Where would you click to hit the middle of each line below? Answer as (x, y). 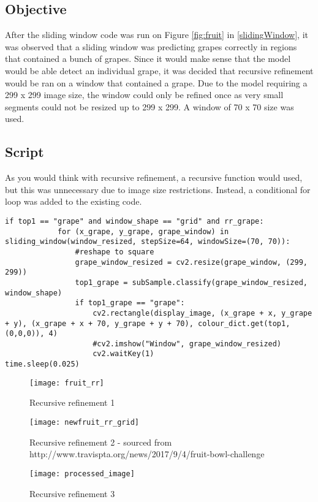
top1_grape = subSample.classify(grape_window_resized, (191, 282)
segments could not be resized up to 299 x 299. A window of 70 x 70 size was (150, 106)
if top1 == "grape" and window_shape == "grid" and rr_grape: (134, 221)
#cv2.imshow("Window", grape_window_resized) (187, 344)
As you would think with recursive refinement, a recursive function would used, (154, 177)
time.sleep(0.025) (42, 364)
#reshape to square (115, 252)
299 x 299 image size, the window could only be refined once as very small (144, 95)
